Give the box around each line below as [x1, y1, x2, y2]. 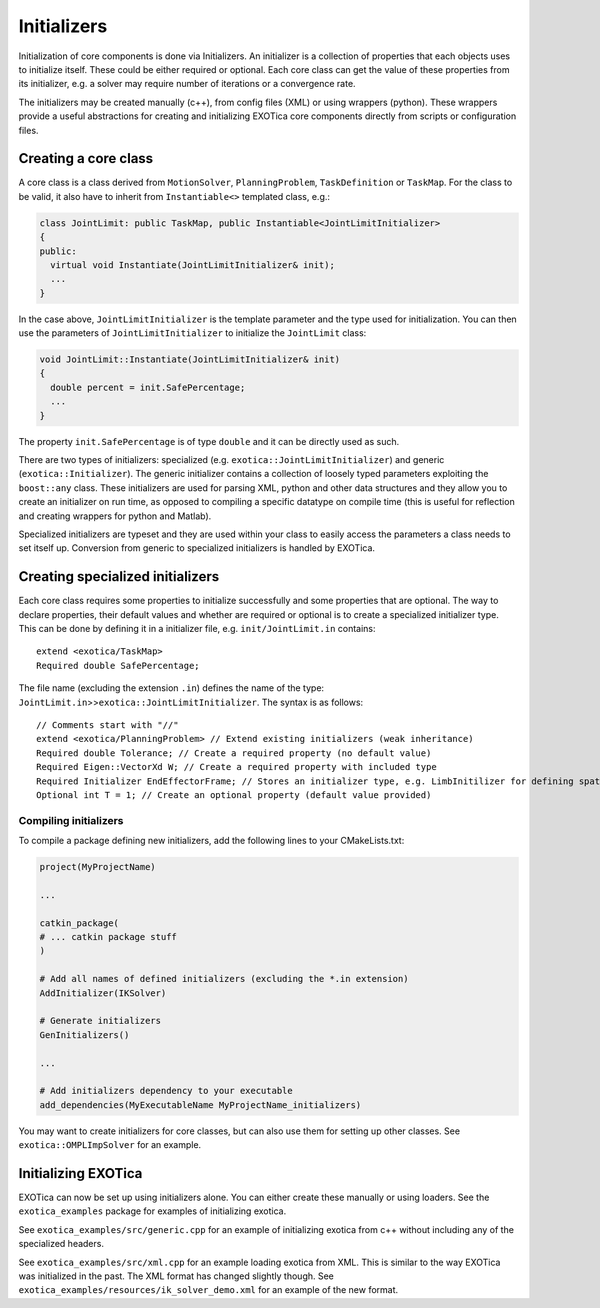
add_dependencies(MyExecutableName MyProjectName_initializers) [39, 1099, 362, 1110]
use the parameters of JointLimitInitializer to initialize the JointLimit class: [18, 327, 367, 339]
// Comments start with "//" [36, 720, 179, 731]
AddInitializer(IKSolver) [39, 987, 167, 999]
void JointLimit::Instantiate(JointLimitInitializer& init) [39, 354, 341, 365]
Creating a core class [18, 150, 154, 167]
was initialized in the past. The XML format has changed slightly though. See [18, 1270, 335, 1282]
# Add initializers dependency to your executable [39, 1085, 294, 1097]
